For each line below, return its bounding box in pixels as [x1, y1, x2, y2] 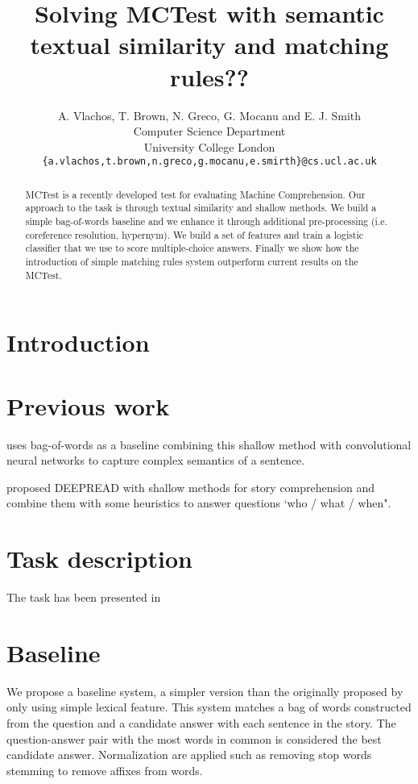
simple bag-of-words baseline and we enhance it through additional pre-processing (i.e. [25, 215, 387, 228]
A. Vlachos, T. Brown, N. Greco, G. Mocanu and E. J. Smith [57, 106, 362, 123]
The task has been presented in [6, 589, 161, 606]
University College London [143, 138, 275, 155]
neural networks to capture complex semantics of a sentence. [6, 452, 305, 469]
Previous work [6, 389, 170, 422]
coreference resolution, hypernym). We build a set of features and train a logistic [25, 227, 364, 241]
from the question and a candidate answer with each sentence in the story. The [6, 715, 396, 732]
